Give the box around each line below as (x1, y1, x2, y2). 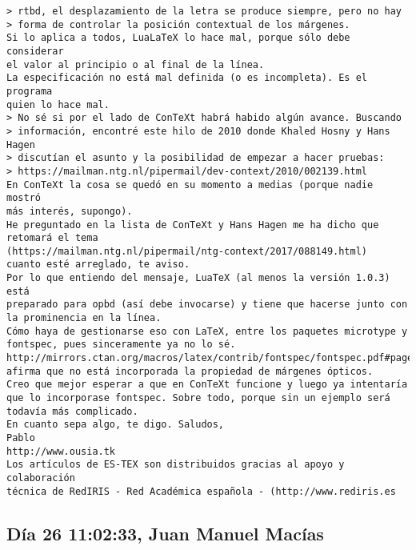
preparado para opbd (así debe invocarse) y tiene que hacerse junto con (6, 299, 408, 311)
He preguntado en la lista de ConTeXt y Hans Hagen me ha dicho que (6, 219, 379, 231)
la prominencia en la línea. (6, 312, 162, 324)
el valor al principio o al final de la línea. (6, 58, 265, 70)
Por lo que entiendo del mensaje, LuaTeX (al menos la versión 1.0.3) (6, 272, 390, 284)
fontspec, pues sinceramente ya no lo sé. (6, 339, 236, 351)
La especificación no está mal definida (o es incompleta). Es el (6, 72, 368, 84)
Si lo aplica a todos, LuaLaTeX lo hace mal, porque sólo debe (6, 32, 350, 44)
